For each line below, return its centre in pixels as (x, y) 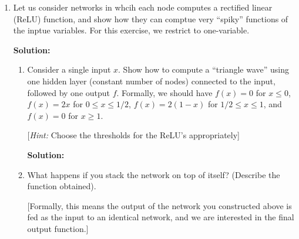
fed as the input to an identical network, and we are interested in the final (161, 217)
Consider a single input (69, 69)
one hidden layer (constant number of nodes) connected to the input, (151, 81)
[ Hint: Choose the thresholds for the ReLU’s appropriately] (133, 135)
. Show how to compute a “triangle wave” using (204, 69)
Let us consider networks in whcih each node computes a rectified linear (143, 7)
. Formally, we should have (164, 92)
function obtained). (62, 186)
